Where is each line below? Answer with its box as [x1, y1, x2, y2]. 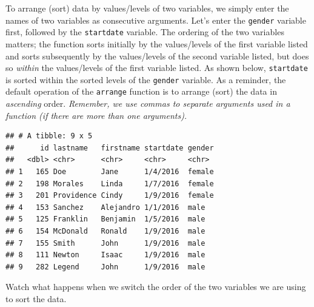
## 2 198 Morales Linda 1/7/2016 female [5, 179, 214, 188]
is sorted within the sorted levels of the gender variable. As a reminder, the [5, 73, 286, 86]
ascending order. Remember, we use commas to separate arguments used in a [5, 97, 290, 110]
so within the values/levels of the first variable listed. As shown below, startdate [5, 61, 308, 74]
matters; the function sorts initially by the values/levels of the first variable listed [5, 37, 308, 50]
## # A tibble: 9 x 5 [5, 132, 93, 141]
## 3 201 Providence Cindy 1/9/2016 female [5, 191, 214, 200]
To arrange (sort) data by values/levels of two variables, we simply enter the [5, 2, 289, 14]
